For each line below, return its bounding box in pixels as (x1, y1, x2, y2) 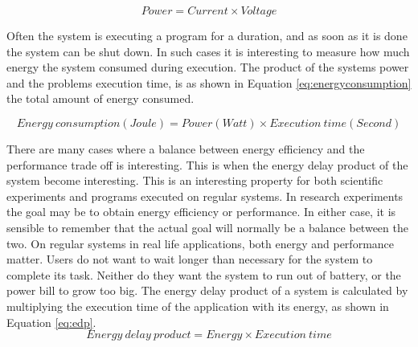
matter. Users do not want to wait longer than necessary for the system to (6, 251, 373, 267)
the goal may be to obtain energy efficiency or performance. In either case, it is (6, 203, 396, 220)
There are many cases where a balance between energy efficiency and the (6, 140, 365, 157)
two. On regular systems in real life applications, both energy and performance (6, 235, 395, 251)
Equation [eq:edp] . (6, 313, 96, 330)
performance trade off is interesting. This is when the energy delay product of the (6, 156, 408, 173)
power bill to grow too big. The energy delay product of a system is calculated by (6, 282, 408, 299)
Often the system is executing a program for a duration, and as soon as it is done (6, 27, 408, 43)
